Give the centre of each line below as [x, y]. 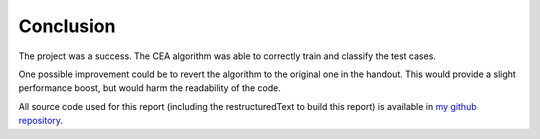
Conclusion [67, 26]
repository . [41, 121]
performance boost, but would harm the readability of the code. [150, 88]
